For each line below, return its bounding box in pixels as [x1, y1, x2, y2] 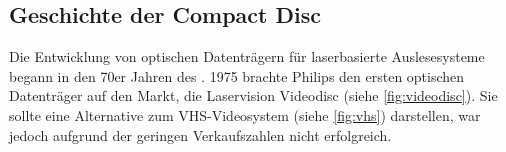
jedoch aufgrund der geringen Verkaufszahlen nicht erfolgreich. [9, 124, 392, 145]
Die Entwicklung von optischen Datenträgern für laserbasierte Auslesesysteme [9, 46, 485, 67]
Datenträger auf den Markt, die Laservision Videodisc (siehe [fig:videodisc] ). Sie [9, 85, 498, 106]
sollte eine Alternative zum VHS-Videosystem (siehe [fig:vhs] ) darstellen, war [9, 104, 481, 125]
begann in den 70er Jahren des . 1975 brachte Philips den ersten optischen [9, 65, 465, 86]
